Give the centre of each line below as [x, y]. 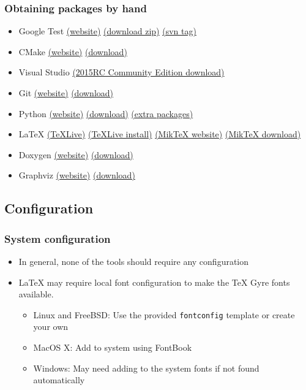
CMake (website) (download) [73, 51]
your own [51, 327]
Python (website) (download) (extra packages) [106, 113]
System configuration [58, 238]
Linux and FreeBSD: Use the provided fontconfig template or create [164, 314]
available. [36, 294]
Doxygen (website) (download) [76, 154]
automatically [59, 380]
